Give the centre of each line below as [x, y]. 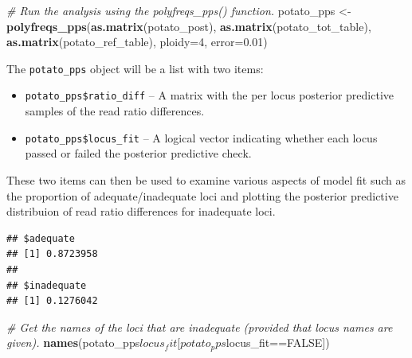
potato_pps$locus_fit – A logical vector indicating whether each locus [201, 137]
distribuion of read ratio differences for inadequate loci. [141, 211]
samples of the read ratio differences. [115, 111]
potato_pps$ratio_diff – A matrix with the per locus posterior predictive [209, 95]
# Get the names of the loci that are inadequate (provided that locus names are [200, 327]
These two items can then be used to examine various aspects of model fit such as [206, 179]
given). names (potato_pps [73, 342]
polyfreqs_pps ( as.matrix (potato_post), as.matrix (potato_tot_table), [189, 26]
